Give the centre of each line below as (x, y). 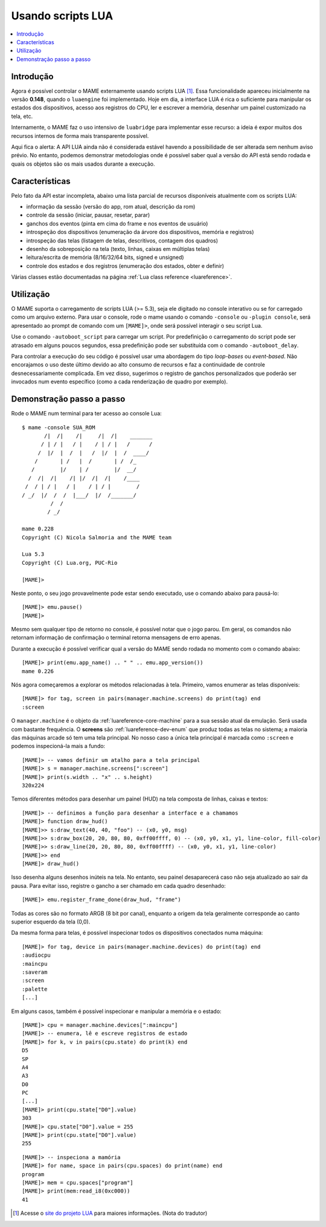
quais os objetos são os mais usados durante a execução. (83, 164)
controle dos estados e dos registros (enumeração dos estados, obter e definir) (125, 265)
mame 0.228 (38, 529)
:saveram (35, 972)
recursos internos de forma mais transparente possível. (80, 135)
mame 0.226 (38, 671)
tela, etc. (22, 116)
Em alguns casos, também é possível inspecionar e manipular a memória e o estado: (116, 1011)
